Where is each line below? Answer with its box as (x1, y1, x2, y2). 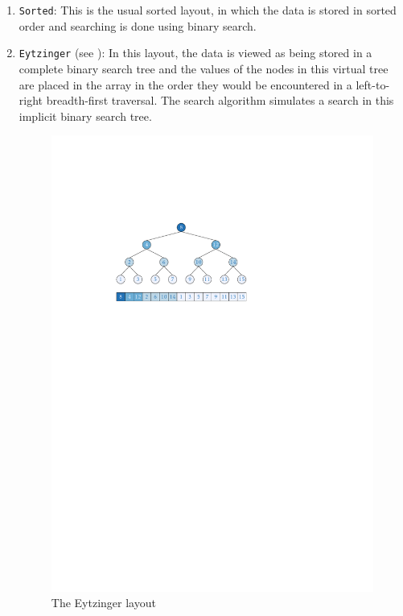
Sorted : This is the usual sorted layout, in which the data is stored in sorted (19, 2, 397, 18)
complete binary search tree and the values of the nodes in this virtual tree (19, 60, 389, 76)
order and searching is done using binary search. (19, 17, 257, 34)
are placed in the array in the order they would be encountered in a (19, 76, 352, 93)
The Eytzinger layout (51, 594, 156, 611)
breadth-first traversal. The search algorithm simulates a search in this (46, 92, 394, 109)
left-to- (356, 76, 390, 93)
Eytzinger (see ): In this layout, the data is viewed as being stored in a (19, 44, 372, 61)
